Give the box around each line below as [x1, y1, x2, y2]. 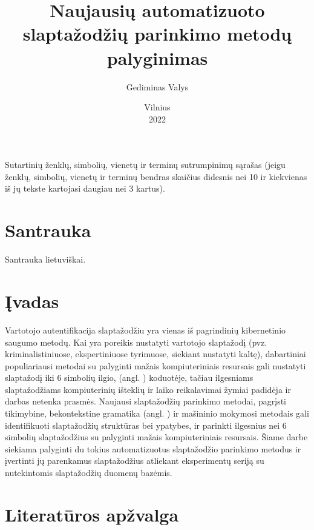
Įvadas [5, 288, 59, 313]
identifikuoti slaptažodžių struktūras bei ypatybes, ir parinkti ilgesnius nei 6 [5, 418, 287, 431]
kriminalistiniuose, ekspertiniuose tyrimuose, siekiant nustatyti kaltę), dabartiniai [5, 347, 306, 360]
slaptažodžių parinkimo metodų [22, 21, 292, 46]
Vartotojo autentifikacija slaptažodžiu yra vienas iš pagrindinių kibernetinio [5, 323, 286, 336]
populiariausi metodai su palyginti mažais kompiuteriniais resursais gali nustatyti [5, 359, 306, 372]
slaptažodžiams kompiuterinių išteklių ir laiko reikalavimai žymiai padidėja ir [5, 383, 291, 395]
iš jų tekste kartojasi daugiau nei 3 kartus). [5, 182, 165, 195]
